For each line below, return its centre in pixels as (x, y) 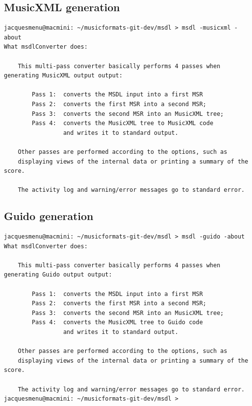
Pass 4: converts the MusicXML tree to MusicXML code (123, 123)
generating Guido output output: (58, 275)
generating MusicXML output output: (63, 76)
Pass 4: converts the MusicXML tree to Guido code (117, 323)
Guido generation (49, 216)
